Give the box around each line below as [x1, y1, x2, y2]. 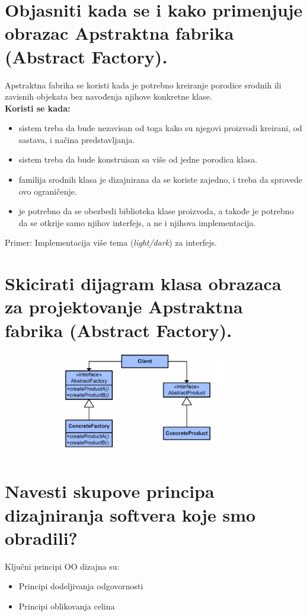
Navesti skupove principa [5, 479, 215, 503]
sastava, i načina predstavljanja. [18, 133, 135, 145]
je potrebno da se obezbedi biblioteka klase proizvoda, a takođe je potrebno [18, 205, 294, 217]
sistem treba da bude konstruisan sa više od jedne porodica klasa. [18, 153, 257, 166]
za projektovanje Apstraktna [5, 294, 243, 319]
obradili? [5, 525, 78, 550]
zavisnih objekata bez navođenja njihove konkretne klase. [5, 90, 212, 103]
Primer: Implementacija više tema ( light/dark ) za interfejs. [5, 236, 217, 249]
